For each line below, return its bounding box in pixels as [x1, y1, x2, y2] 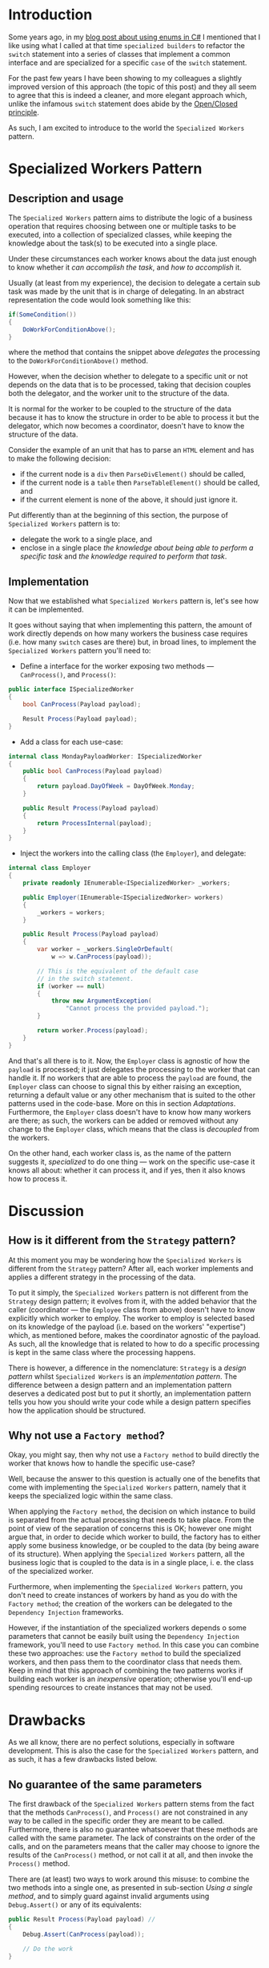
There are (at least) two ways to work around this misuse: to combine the [8, 1874, 250, 1884]
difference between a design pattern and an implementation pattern [8, 1380, 232, 1389]
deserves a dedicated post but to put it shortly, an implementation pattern [8, 1389, 251, 1398]
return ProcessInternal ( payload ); [37, 819, 152, 827]
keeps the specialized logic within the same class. [8, 1491, 174, 1501]
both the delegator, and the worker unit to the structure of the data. [8, 388, 230, 398]
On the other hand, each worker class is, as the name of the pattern [8, 1148, 231, 1157]
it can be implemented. [8, 604, 84, 615]
